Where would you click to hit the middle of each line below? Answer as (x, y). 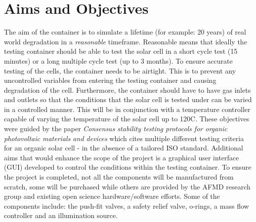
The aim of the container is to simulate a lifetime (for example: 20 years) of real (125, 32)
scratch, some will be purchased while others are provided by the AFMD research (127, 186)
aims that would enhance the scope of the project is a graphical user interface (122, 157)
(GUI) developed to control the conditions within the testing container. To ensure (128, 167)
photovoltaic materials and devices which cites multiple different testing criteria (124, 138)
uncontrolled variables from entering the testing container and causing (110, 80)
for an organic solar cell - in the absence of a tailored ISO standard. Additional (124, 148)
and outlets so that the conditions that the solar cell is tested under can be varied (128, 99)
